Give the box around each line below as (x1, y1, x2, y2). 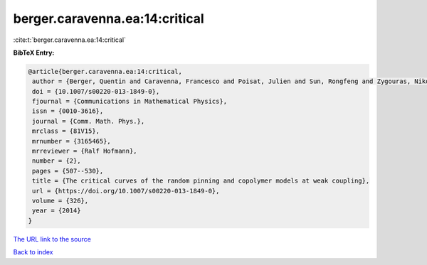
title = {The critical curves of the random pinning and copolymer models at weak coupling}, (32, 177, 370, 185)
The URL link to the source (13, 234, 92, 243)
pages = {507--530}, (32, 167, 104, 175)
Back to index (13, 248, 53, 256)
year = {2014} (32, 207, 81, 215)
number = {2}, (32, 157, 81, 165)
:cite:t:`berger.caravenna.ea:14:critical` (13, 36, 126, 44)
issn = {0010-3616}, (32, 107, 104, 115)
